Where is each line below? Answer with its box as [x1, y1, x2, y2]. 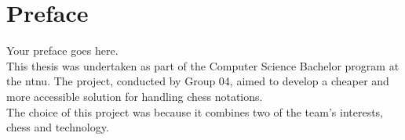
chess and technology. [6, 119, 109, 135]
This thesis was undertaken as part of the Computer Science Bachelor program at [6, 57, 400, 74]
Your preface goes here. [6, 42, 119, 59]
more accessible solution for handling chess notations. [6, 88, 263, 104]
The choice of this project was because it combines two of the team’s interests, [6, 103, 384, 120]
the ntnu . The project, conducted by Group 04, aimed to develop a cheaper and [6, 73, 389, 89]
